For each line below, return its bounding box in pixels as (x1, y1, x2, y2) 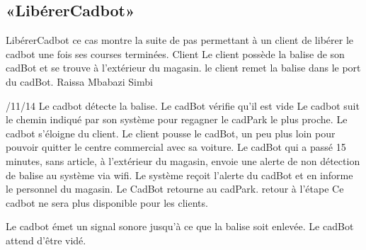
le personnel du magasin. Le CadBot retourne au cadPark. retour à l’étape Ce (6, 181, 344, 196)
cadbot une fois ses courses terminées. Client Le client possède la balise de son (6, 46, 345, 61)
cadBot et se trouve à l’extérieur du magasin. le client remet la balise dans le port (6, 60, 361, 75)
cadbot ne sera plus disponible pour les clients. (6, 195, 208, 210)
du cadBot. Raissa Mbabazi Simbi (6, 74, 153, 89)
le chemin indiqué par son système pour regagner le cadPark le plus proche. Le (6, 112, 348, 127)
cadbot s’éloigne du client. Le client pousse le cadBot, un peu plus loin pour (6, 125, 336, 140)
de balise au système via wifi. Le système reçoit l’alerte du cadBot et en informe (6, 167, 353, 182)
